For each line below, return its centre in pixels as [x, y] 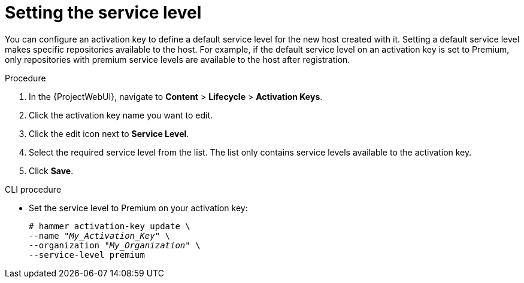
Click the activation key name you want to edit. [121, 115]
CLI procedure [33, 189]
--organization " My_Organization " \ [115, 245]
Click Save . [51, 171]
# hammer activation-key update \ [110, 226]
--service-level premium [87, 255]
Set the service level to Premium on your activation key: [138, 208]
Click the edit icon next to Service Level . [109, 133]
